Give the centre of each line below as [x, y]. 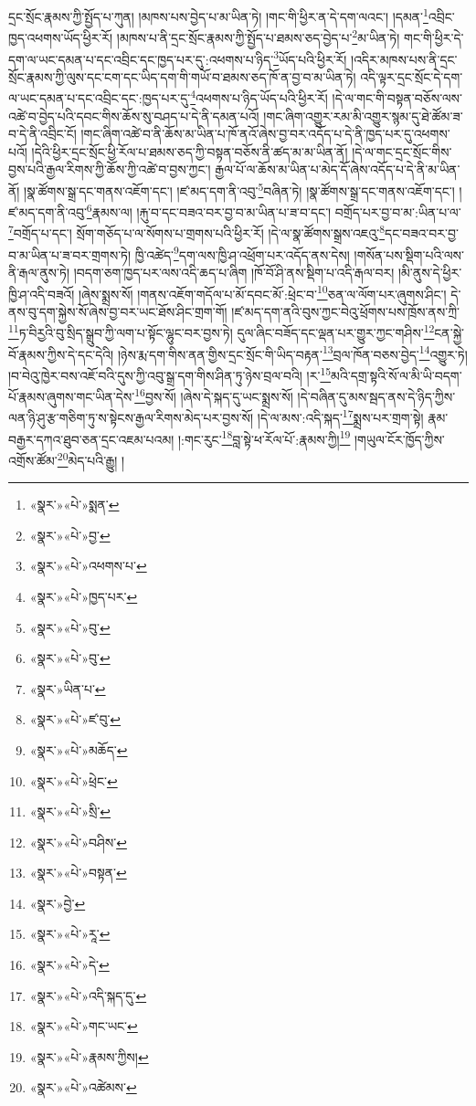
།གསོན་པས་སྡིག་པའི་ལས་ [409, 254]
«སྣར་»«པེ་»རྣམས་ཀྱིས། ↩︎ [89, 1056]
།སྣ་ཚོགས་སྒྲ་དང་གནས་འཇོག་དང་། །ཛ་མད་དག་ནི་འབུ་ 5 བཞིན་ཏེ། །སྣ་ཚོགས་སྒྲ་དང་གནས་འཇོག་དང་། [239, 189]
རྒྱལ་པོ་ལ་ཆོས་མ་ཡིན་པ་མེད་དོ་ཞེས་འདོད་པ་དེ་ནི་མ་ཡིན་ [338, 169]
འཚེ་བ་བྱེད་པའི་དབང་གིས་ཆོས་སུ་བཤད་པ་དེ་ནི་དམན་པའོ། [134, 116]
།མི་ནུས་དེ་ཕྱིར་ [430, 272]
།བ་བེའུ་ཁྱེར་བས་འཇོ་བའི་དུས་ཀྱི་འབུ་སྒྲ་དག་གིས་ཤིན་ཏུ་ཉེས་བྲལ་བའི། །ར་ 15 [170, 374]
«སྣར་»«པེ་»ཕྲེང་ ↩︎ [74, 780]
